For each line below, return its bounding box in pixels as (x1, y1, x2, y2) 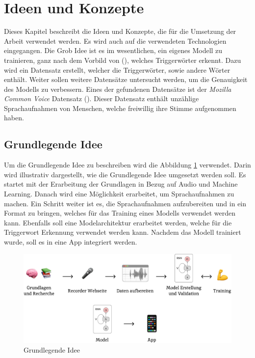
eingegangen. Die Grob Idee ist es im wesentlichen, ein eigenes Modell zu (4, 45, 223, 55)
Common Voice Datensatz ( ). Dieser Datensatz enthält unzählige (4, 93, 199, 104)
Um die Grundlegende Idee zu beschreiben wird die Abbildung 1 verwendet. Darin (4, 160, 251, 170)
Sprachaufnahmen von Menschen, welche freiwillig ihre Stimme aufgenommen (4, 103, 236, 113)
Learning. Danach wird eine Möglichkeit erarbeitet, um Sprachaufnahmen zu (4, 189, 234, 199)
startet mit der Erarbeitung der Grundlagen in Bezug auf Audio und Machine (4, 179, 238, 189)
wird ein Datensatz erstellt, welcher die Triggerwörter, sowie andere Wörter (4, 64, 230, 75)
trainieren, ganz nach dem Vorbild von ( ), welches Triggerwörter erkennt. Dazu (4, 55, 241, 65)
